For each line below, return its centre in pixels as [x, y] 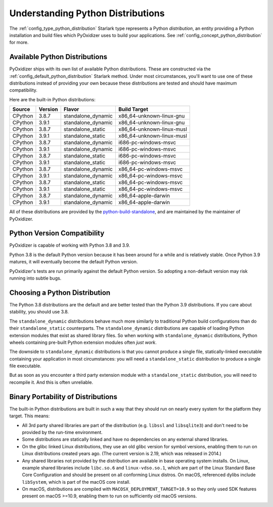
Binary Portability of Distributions [63, 397]
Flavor [71, 109]
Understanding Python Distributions [87, 13]
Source [21, 109]
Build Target [133, 109]
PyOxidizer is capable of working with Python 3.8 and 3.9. [70, 245]
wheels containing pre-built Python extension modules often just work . [83, 342]
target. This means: [30, 416]
